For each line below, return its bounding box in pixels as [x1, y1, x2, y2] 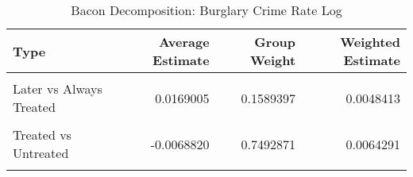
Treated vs [13, 125, 71, 144]
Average [158, 33, 210, 51]
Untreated [13, 144, 69, 162]
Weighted [340, 33, 400, 51]
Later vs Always [13, 79, 102, 98]
